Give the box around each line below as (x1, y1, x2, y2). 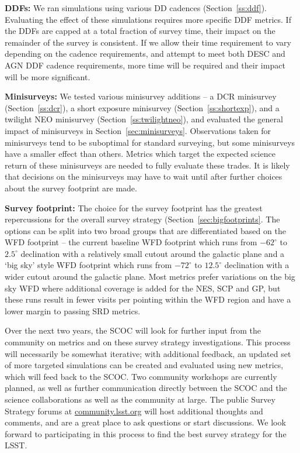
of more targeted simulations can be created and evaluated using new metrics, (5, 359, 284, 371)
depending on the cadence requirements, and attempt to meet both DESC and (5, 47, 285, 60)
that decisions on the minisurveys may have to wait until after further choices (5, 170, 282, 183)
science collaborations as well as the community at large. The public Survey (5, 393, 275, 405)
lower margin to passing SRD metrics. (5, 304, 141, 317)
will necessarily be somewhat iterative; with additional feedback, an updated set (5, 347, 291, 359)
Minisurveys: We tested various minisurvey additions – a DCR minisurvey (5, 90, 277, 102)
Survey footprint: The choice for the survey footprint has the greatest (5, 201, 263, 214)
